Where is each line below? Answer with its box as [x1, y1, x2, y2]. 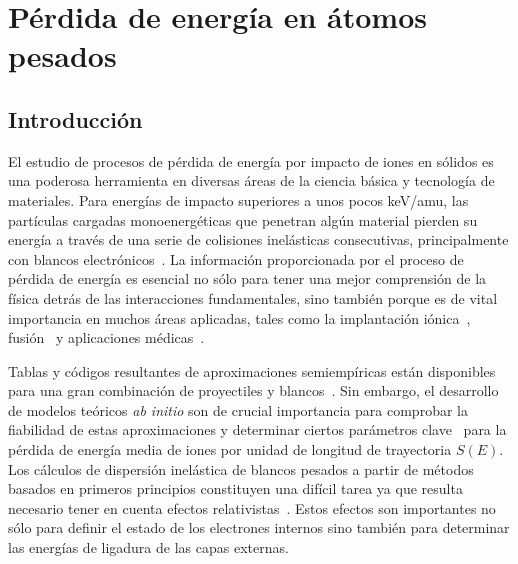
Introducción [8, 103, 143, 134]
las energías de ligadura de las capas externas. [8, 537, 289, 558]
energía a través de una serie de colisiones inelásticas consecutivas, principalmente [8, 229, 509, 250]
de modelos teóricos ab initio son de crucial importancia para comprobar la [8, 399, 468, 420]
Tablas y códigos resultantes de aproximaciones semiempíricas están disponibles [8, 360, 496, 381]
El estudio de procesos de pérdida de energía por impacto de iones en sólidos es [8, 150, 494, 171]
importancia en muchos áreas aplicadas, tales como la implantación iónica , [8, 307, 471, 328]
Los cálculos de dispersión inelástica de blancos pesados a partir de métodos [8, 458, 474, 479]
